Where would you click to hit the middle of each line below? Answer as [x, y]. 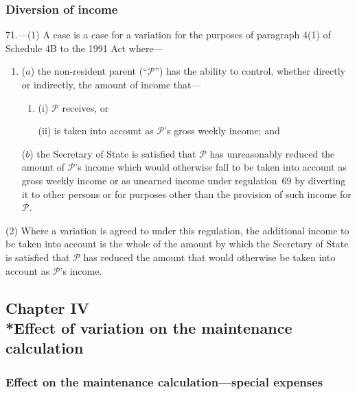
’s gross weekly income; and [222, 131]
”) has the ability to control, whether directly [250, 71]
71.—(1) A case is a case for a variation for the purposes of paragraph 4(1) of [168, 35]
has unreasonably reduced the [272, 153]
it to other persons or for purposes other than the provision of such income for [186, 194]
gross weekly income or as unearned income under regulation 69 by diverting [184, 180]
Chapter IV [47, 307]
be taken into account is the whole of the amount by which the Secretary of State [177, 244]
